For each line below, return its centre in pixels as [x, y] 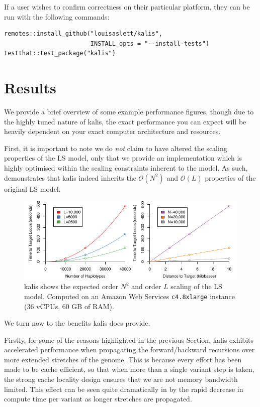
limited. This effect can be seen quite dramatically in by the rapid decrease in [124, 389]
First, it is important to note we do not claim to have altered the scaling [116, 148]
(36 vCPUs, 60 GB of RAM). [69, 306]
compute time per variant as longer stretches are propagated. [98, 399]
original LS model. [32, 188]
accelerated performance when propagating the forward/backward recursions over [129, 350]
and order [146, 286]
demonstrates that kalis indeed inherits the [70, 177]
